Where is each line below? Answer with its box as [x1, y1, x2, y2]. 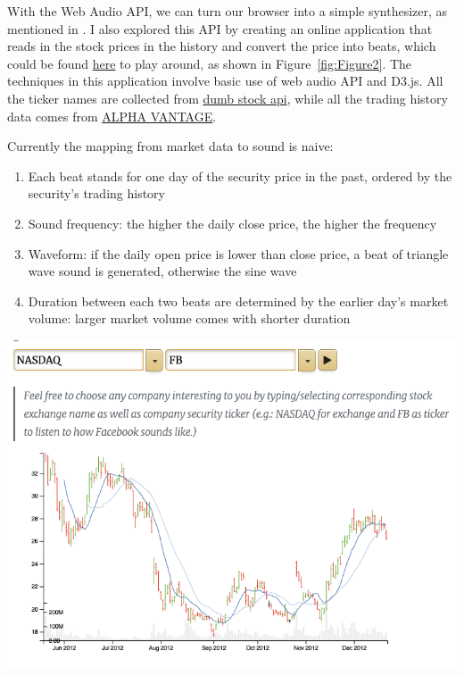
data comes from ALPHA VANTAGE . [7, 106, 217, 125]
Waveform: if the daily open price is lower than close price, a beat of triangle [28, 244, 449, 263]
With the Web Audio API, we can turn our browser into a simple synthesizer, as [7, 2, 448, 20]
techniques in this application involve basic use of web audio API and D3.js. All [7, 71, 443, 90]
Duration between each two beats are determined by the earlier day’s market [28, 291, 449, 310]
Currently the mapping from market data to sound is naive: [7, 137, 334, 155]
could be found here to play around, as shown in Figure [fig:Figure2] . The [7, 54, 412, 72]
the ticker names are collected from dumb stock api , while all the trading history [7, 88, 448, 107]
